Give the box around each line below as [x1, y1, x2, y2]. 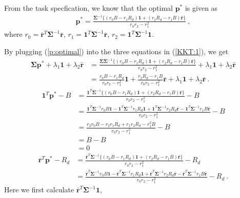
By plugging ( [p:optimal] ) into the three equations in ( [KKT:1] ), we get [4, 46, 229, 57]
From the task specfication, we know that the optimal [4, 3, 173, 13]
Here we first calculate [4, 184, 74, 195]
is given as [185, 3, 218, 13]
